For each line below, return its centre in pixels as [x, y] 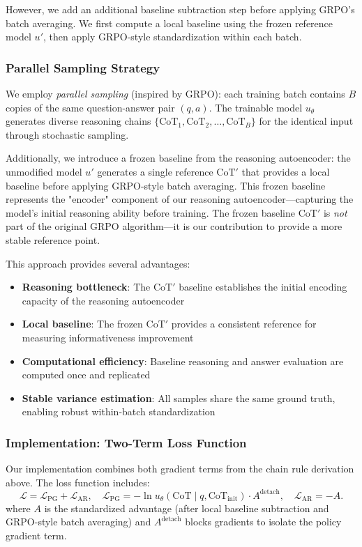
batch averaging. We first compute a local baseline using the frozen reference [169, 23]
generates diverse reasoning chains [78, 121]
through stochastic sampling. [67, 134]
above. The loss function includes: [78, 482]
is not [335, 212]
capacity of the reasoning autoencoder [103, 300]
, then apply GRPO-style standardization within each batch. [172, 37]
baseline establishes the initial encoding [263, 287]
